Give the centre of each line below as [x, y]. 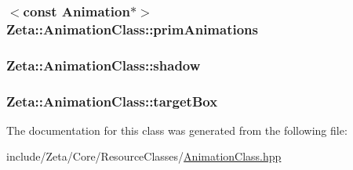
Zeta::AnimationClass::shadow [104, 65]
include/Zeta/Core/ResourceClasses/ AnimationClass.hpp [144, 156]
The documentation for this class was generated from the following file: [177, 130]
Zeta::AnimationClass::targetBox [112, 101]
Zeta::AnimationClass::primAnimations [132, 29]
